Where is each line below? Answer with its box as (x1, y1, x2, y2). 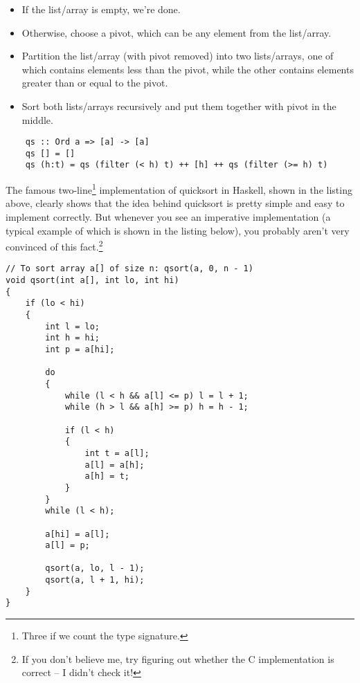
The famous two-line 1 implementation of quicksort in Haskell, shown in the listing (6, 181, 352, 197)
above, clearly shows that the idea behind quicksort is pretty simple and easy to (6, 196, 345, 210)
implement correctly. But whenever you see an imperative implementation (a (6, 209, 331, 224)
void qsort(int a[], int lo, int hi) (6, 275, 179, 286)
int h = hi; (45, 333, 100, 343)
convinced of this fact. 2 (6, 237, 103, 253)
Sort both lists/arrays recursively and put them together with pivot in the (21, 98, 336, 113)
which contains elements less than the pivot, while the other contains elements (21, 62, 354, 76)
